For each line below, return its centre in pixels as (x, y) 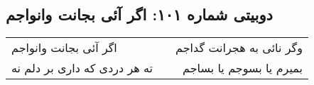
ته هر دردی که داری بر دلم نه (82, 68)
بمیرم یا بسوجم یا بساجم (243, 68)
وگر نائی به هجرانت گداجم (239, 48)
